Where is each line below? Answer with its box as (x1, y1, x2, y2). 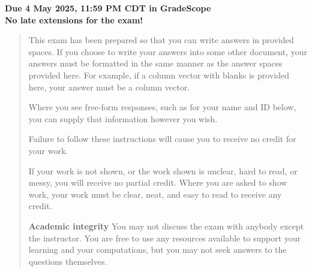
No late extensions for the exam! (5, 13, 143, 26)
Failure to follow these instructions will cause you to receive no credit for (28, 132, 296, 145)
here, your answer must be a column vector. (28, 80, 190, 93)
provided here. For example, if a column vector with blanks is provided (28, 68, 289, 81)
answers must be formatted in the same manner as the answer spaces (28, 57, 283, 69)
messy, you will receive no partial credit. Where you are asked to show (28, 176, 287, 189)
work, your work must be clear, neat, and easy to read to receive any (28, 188, 282, 200)
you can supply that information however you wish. (28, 112, 218, 125)
